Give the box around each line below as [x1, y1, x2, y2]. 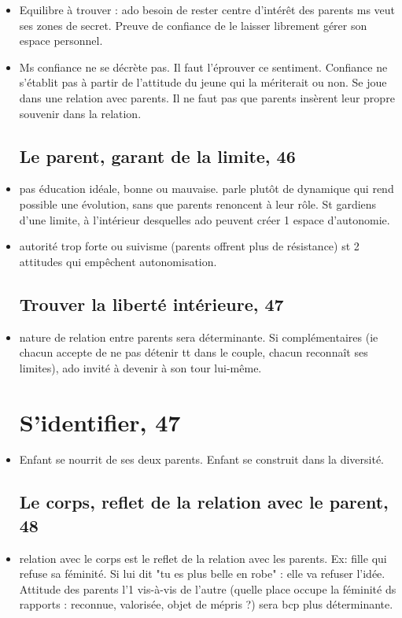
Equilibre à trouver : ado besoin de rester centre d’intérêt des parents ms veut [19, 2, 396, 17]
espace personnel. [19, 32, 103, 49]
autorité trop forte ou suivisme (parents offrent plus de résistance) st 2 [19, 238, 360, 254]
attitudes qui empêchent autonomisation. [19, 253, 217, 269]
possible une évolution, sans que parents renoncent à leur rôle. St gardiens [19, 195, 377, 212]
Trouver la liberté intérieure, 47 [19, 291, 284, 316]
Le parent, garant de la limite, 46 [19, 143, 296, 168]
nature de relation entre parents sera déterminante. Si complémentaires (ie [19, 328, 378, 345]
